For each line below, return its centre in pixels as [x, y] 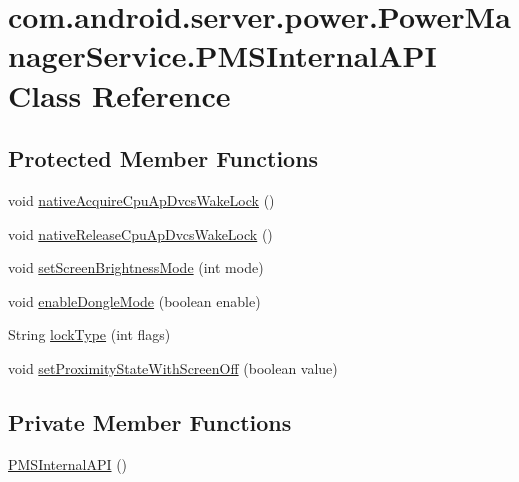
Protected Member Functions [163, 158]
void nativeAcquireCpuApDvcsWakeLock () [141, 199]
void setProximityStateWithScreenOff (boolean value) [173, 367]
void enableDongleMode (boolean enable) [134, 300]
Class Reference [119, 94]
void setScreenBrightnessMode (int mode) [136, 267]
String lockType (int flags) [89, 334]
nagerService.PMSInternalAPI [222, 55]
